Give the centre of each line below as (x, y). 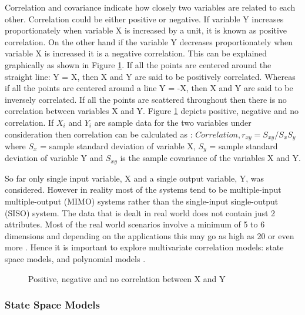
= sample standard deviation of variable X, (118, 145)
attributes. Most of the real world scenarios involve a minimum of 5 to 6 (135, 224)
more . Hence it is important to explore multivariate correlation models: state (144, 247)
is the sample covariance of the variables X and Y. (210, 158)
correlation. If (29, 122)
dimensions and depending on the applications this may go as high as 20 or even (150, 235)
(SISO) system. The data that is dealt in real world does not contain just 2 (140, 212)
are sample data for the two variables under (173, 122)
